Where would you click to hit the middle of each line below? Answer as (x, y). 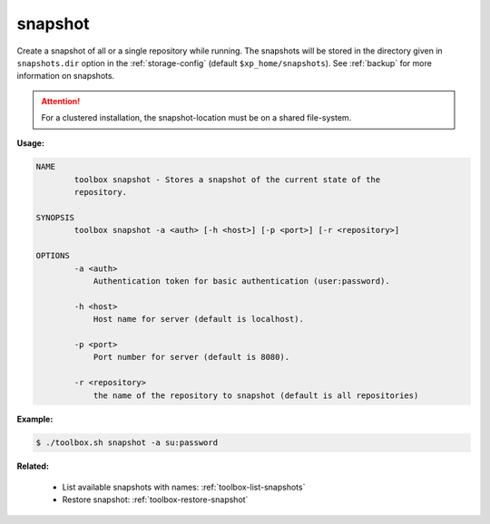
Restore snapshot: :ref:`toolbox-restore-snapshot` (155, 500)
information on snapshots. (66, 76)
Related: (33, 466)
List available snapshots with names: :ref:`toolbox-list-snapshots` (184, 487)
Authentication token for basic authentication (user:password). (241, 281)
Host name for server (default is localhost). (198, 319)
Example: (35, 419)
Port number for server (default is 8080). (191, 357)
